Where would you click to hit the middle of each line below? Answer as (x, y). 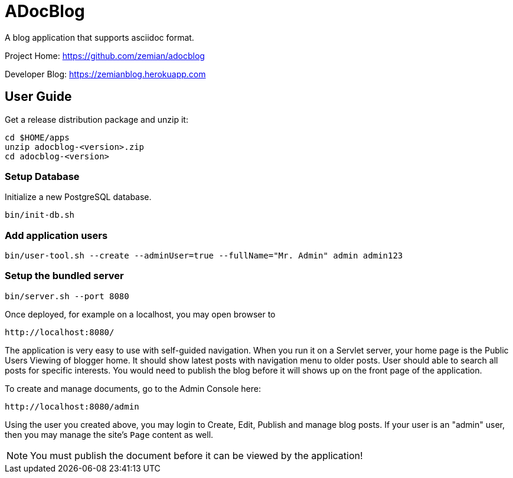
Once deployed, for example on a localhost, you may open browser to (140, 314)
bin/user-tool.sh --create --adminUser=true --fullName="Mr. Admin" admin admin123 (204, 256)
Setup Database (42, 176)
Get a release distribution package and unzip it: (97, 119)
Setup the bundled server (64, 276)
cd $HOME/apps (37, 137)
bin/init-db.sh (40, 215)
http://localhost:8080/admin (72, 406)
